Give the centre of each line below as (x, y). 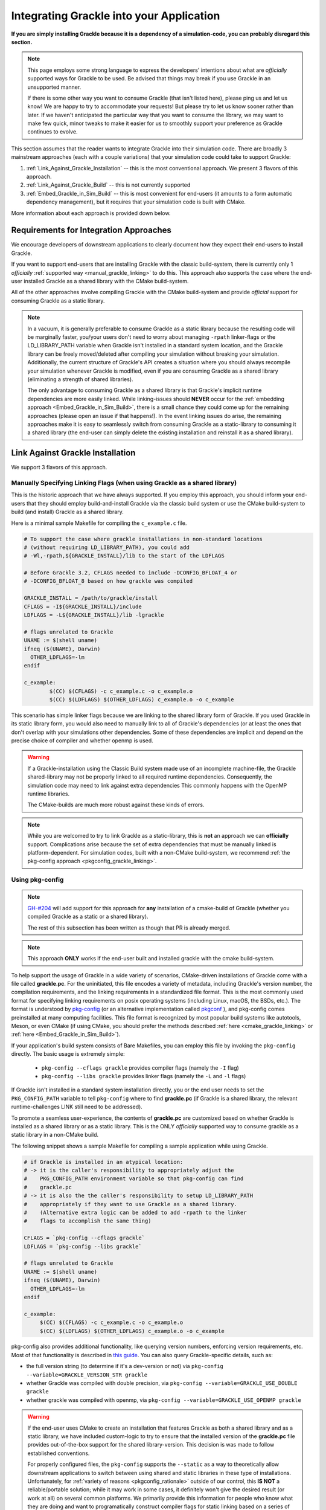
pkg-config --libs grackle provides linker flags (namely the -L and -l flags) (144, 1076)
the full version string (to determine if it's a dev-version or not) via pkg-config (125, 1366)
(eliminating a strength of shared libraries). (80, 379)
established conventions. (59, 1453)
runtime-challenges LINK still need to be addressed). (77, 1107)
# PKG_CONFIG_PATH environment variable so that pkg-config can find (134, 1179)
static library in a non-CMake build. (55, 1135)
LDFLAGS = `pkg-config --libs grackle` (83, 1246)
